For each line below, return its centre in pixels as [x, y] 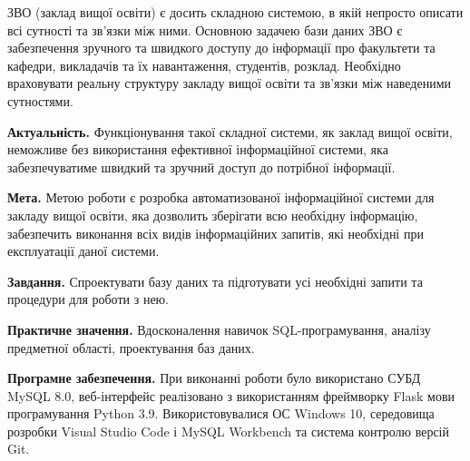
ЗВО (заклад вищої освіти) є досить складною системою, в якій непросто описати [235, 12]
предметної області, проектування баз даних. [131, 347]
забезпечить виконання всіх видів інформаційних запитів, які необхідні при [215, 233]
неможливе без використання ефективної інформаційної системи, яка [198, 149]
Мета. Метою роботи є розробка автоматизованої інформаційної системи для [221, 197]
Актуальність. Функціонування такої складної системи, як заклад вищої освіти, [230, 131]
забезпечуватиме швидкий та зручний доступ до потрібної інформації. [201, 167]
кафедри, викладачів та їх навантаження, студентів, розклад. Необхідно [204, 65]
